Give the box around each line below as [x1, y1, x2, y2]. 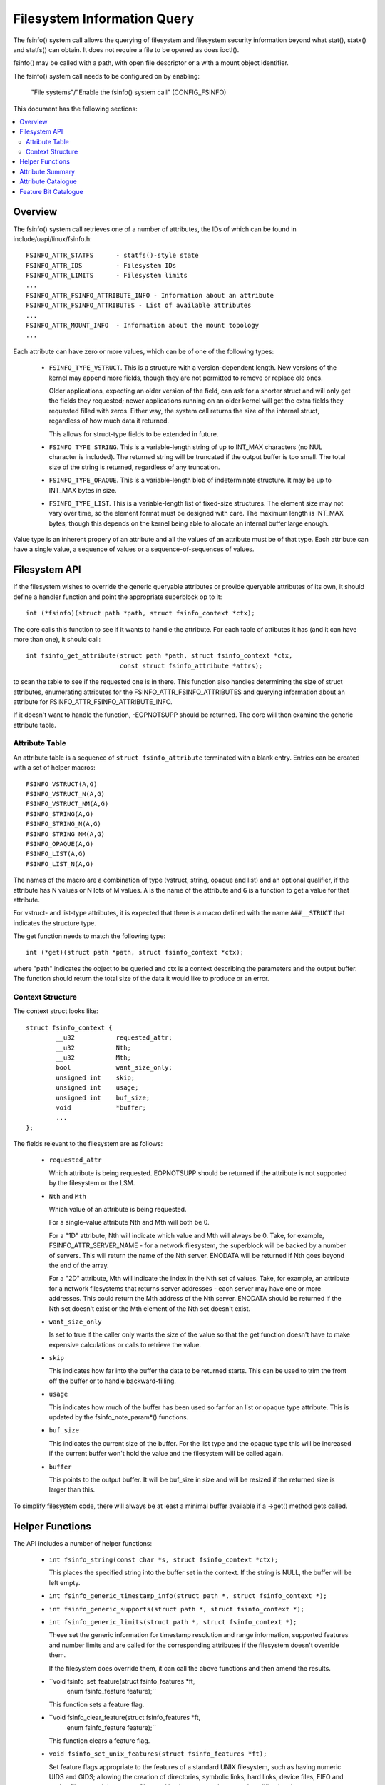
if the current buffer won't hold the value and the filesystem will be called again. [48, 1449, 284, 1458]
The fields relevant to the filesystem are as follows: [13, 1140, 163, 1148]
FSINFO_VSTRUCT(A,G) [26, 780, 98, 788]
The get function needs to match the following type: [13, 932, 166, 940]
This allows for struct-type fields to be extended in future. [48, 429, 219, 438]
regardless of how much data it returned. [48, 416, 169, 425]
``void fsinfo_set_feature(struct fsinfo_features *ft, [48, 1676, 195, 1685]
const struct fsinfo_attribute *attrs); [119, 661, 263, 670]
